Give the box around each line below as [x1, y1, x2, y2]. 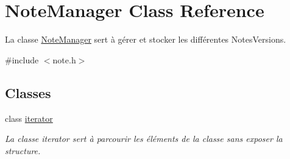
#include [5, 53, 39, 66]
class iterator [5, 111, 53, 124]
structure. [5, 144, 41, 157]
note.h [52, 53, 76, 66]
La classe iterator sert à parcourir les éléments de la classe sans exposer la [5, 132, 283, 145]
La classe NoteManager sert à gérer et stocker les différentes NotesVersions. [5, 33, 286, 46]
